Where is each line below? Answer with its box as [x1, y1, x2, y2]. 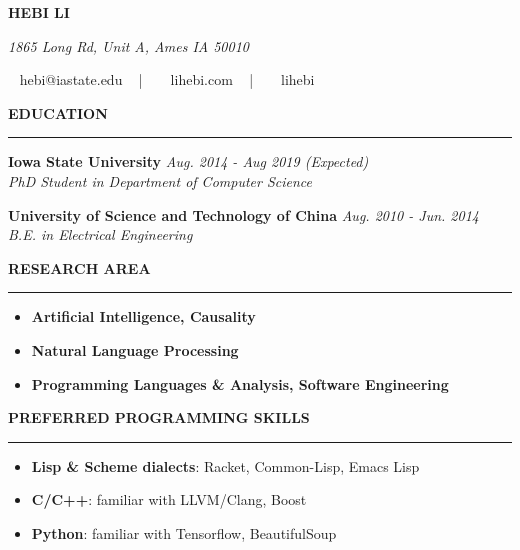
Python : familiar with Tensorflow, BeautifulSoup [31, 522, 337, 543]
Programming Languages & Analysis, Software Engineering [31, 373, 449, 394]
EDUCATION [8, 102, 108, 123]
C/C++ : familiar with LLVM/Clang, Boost [31, 489, 307, 510]
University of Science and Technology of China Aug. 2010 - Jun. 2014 [8, 204, 479, 225]
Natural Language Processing [31, 339, 239, 360]
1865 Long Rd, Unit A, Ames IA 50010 [8, 35, 249, 56]
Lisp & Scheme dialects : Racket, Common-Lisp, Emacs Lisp [31, 455, 420, 476]
